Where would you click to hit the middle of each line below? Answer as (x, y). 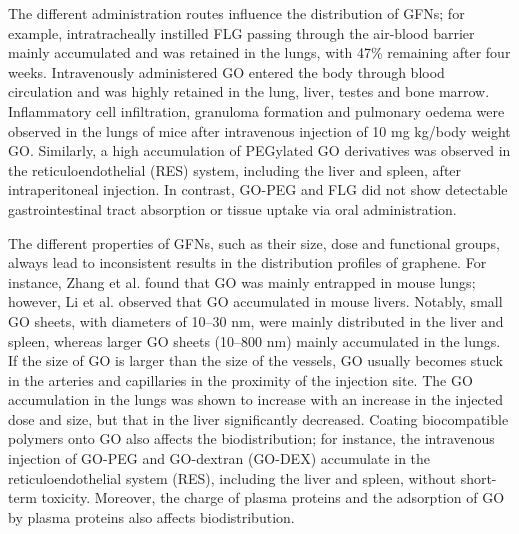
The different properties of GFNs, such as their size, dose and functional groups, (254, 242)
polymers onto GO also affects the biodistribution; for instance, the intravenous (251, 438)
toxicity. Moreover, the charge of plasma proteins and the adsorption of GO (273, 497)
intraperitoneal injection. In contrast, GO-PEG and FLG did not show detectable (258, 189)
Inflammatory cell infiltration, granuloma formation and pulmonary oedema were (256, 110)
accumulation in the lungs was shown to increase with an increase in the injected (256, 399)
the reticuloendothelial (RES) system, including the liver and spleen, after (235, 169)
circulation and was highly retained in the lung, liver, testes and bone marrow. (249, 91)
